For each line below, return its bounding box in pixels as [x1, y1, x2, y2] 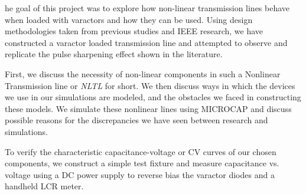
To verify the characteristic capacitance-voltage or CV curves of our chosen [5, 145, 276, 157]
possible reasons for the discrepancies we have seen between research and [5, 114, 268, 126]
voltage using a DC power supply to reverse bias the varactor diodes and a [5, 168, 275, 180]
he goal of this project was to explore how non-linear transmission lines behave [5, 2, 290, 14]
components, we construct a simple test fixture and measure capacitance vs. [5, 157, 279, 169]
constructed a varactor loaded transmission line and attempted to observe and [5, 36, 288, 48]
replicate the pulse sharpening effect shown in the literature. [5, 48, 223, 60]
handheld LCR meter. [5, 180, 84, 192]
